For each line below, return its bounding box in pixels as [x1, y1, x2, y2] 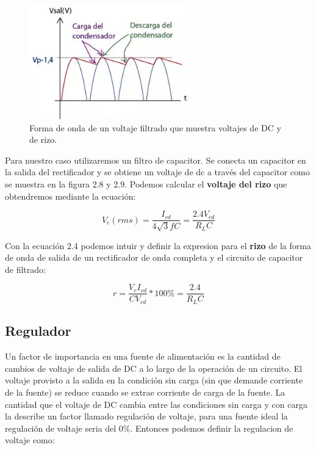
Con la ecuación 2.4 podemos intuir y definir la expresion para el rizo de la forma [5, 239, 311, 252]
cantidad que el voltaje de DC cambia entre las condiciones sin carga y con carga [5, 397, 307, 410]
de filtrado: [5, 263, 46, 275]
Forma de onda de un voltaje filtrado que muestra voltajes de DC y [29, 121, 281, 134]
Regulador [5, 321, 71, 340]
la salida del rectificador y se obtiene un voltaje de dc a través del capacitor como [5, 165, 310, 178]
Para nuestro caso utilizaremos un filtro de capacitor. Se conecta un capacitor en [5, 153, 306, 166]
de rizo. [29, 133, 57, 146]
